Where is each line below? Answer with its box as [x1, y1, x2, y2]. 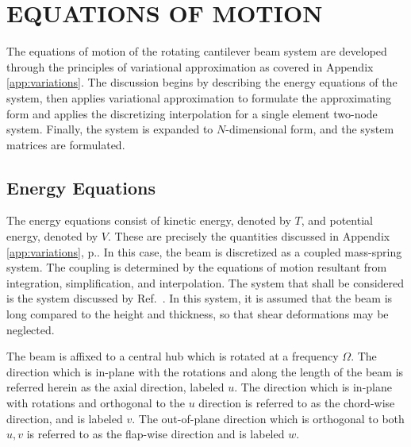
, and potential [301, 212, 373, 229]
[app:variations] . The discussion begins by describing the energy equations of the [6, 74, 398, 91]
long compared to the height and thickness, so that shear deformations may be [6, 306, 389, 322]
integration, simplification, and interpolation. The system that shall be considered [6, 274, 405, 291]
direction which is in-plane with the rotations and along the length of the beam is [6, 363, 404, 380]
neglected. [6, 321, 55, 337]
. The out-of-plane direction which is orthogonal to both [132, 410, 405, 426]
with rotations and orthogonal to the [6, 395, 185, 411]
